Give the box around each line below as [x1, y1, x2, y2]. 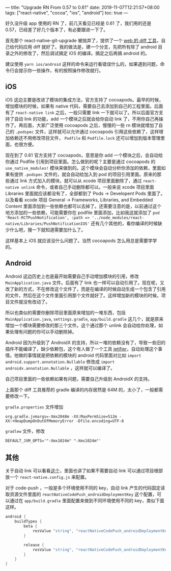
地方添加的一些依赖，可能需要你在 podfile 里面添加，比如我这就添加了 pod [5, 209, 160, 216]
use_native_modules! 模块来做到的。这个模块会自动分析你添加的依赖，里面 [5, 165, 161, 171]
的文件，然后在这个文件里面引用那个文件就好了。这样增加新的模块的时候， [5, 292, 161, 298]
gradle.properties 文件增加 [5, 404, 64, 410]
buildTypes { [14, 519, 42, 524]
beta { [23, 524, 38, 529]
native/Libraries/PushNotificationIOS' [5, 221, 90, 226]
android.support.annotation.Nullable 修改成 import [5, 358, 115, 365]
